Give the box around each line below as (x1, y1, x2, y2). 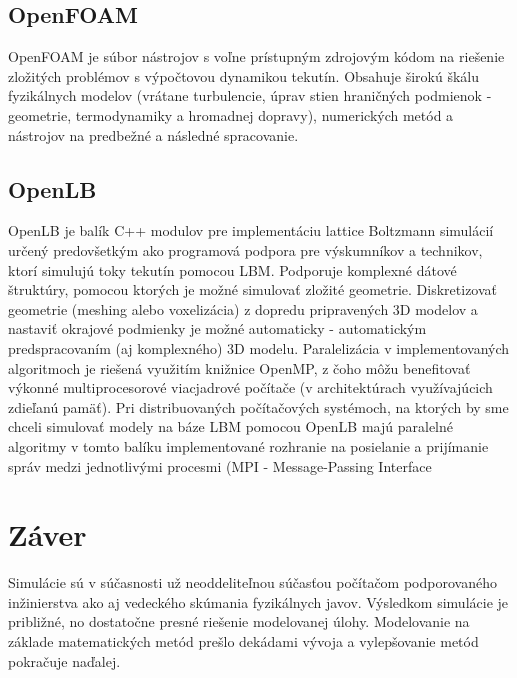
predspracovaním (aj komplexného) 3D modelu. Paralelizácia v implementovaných (8, 337, 510, 358)
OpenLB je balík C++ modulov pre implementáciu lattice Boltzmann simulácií (8, 220, 494, 241)
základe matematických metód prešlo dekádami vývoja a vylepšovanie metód (8, 631, 479, 651)
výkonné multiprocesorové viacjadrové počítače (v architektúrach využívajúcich (8, 377, 493, 398)
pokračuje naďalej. (8, 650, 121, 671)
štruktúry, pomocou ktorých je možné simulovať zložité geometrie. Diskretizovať (8, 279, 498, 300)
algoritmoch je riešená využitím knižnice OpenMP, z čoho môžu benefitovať (8, 357, 471, 378)
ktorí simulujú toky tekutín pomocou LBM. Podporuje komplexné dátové (8, 259, 457, 280)
